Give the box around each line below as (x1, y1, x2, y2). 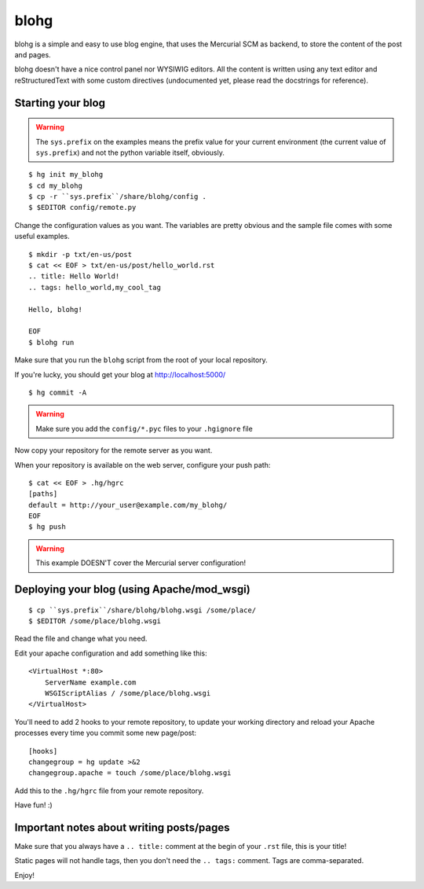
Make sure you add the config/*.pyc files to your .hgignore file (35, 424, 253, 433)
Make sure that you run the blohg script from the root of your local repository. (14, 355, 269, 365)
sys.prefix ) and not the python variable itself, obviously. (35, 148, 225, 157)
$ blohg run (28, 338, 75, 347)
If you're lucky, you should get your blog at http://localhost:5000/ (14, 369, 226, 379)
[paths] (28, 490, 58, 498)
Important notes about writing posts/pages (14, 821, 230, 834)
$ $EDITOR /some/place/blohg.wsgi (28, 617, 161, 626)
